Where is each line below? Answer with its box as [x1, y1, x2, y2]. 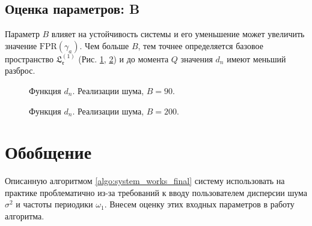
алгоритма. [5, 210, 44, 222]
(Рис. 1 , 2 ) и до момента [78, 52, 169, 65]
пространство [5, 52, 54, 65]
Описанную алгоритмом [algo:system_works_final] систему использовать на [5, 174, 285, 187]
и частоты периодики [16, 198, 93, 210]
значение [5, 39, 37, 52]
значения [180, 52, 213, 65]
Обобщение [5, 140, 92, 164]
